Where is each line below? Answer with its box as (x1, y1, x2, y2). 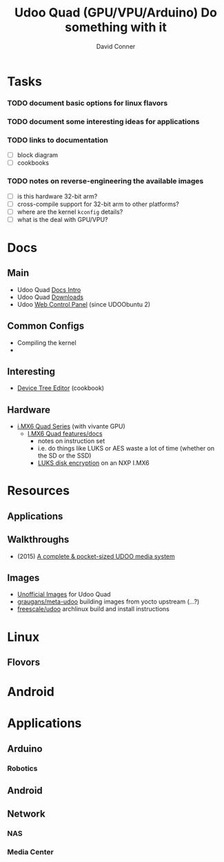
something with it (65, 19, 167, 35)
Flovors (7, 656, 40, 668)
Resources (7, 483, 70, 499)
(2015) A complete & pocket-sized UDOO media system (17, 552, 175, 560)
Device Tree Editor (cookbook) (17, 384, 105, 392)
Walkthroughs (7, 534, 70, 546)
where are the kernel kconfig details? (17, 207, 123, 216)
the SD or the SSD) (37, 451, 92, 460)
